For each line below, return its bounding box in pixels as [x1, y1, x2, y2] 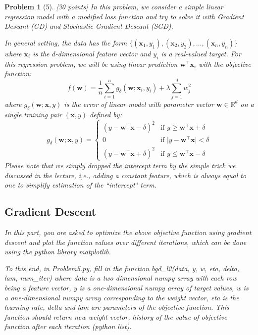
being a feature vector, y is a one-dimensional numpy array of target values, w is [4, 282, 249, 292]
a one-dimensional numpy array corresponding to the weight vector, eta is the [4, 292, 239, 302]
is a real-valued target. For [161, 48, 241, 58]
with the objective [199, 58, 251, 69]
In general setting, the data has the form [4, 37, 127, 48]
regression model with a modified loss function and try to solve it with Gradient [4, 11, 244, 21]
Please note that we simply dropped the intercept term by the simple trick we [4, 160, 236, 170]
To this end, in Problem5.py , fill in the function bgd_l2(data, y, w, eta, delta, [4, 263, 240, 273]
